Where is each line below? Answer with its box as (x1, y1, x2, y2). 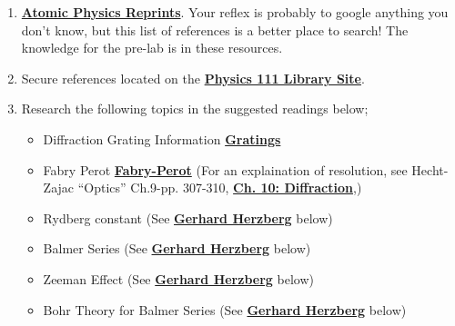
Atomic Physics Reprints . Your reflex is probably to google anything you (21, 3, 449, 21)
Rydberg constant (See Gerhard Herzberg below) (43, 208, 333, 227)
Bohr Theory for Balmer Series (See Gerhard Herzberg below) (43, 300, 407, 319)
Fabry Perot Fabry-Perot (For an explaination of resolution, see (43, 160, 408, 179)
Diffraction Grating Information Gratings (43, 129, 281, 148)
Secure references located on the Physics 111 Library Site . (21, 68, 365, 87)
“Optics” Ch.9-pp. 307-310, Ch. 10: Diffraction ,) (77, 178, 362, 197)
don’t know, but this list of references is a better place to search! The (21, 20, 409, 39)
